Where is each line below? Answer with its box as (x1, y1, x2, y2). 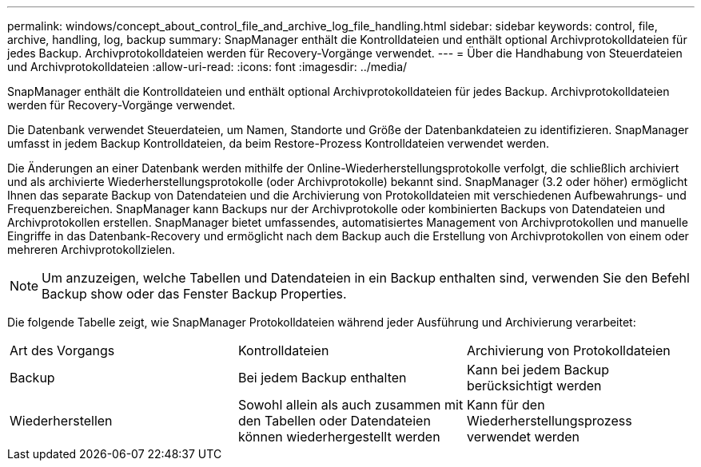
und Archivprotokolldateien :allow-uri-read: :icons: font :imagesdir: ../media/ (7, 60, 408, 73)
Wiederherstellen (10, 413, 113, 429)
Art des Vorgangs (10, 342, 115, 358)
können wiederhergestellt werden (237, 429, 440, 445)
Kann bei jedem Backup (466, 362, 610, 378)
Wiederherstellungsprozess (466, 413, 632, 429)
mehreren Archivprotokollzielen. (7, 243, 176, 256)
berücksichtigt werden (466, 378, 602, 394)
